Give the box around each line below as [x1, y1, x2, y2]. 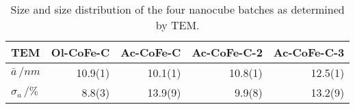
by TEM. [155, 17, 200, 33]
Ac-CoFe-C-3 [273, 44, 345, 60]
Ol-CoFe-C [51, 44, 110, 60]
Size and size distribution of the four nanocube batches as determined [10, 1, 345, 17]
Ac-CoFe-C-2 [192, 44, 263, 60]
